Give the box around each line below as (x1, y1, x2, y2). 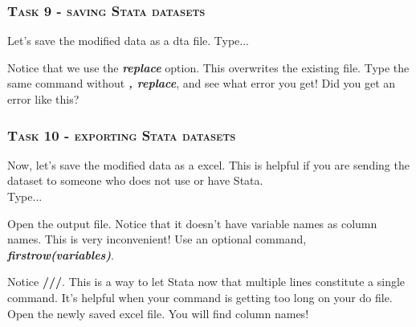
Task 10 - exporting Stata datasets (7, 125, 236, 145)
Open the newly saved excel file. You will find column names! (7, 305, 309, 321)
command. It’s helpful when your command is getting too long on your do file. (7, 288, 393, 305)
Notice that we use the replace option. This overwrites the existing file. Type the (7, 59, 410, 76)
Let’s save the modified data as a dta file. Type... (7, 32, 250, 49)
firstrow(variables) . (7, 246, 114, 263)
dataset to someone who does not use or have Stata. (7, 172, 263, 189)
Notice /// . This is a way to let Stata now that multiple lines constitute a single (7, 273, 406, 290)
